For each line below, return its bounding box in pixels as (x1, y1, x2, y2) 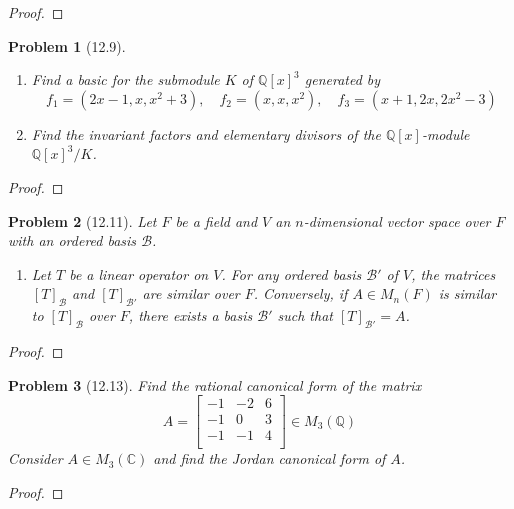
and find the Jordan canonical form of (153, 448, 386, 469)
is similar (438, 283, 497, 304)
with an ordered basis (8, 230, 137, 251)
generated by (304, 69, 381, 90)
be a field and (175, 210, 258, 231)
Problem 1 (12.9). (8, 35, 126, 56)
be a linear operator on (69, 263, 209, 284)
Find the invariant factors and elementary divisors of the (31, 123, 381, 144)
